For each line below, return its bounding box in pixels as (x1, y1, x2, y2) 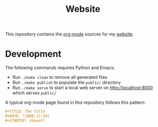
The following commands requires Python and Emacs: (5, 65, 115, 71)
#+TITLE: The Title (5, 109, 45, 114)
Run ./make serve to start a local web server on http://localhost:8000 (12, 85, 153, 91)
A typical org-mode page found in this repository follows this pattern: (5, 99, 146, 105)
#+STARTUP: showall (5, 118, 45, 123)
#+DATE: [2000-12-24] (5, 114, 50, 119)
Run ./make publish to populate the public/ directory (12, 80, 121, 86)
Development (5, 48, 62, 60)
